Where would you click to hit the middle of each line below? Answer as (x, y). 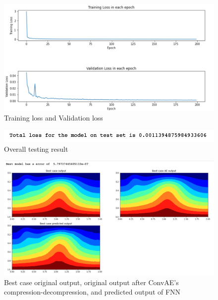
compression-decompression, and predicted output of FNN (92, 292)
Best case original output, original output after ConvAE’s (91, 282)
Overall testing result (36, 149)
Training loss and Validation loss (54, 118)
